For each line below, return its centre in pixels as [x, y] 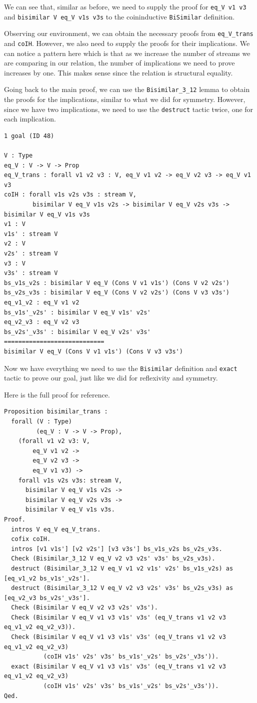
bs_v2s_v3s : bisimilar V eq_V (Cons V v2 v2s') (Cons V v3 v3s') [117, 293]
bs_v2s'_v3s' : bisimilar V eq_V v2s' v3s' [77, 332]
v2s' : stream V [31, 254]
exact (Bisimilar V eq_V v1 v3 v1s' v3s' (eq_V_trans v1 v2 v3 [118, 666]
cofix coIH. [31, 539]
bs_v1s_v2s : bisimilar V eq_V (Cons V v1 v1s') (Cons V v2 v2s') [117, 283]
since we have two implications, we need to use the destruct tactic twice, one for [129, 109]
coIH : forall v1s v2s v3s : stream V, [70, 195]
